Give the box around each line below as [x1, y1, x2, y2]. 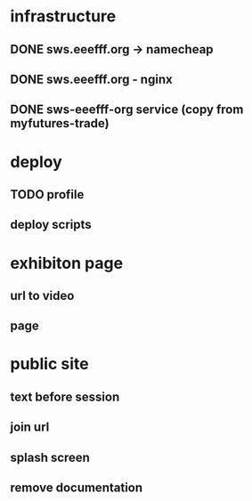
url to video [10, 287, 75, 303]
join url [10, 420, 50, 435]
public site [10, 354, 89, 375]
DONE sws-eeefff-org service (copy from [10, 102, 244, 117]
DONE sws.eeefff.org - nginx [10, 71, 173, 86]
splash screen [10, 449, 90, 465]
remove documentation [10, 481, 143, 496]
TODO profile [10, 187, 85, 202]
